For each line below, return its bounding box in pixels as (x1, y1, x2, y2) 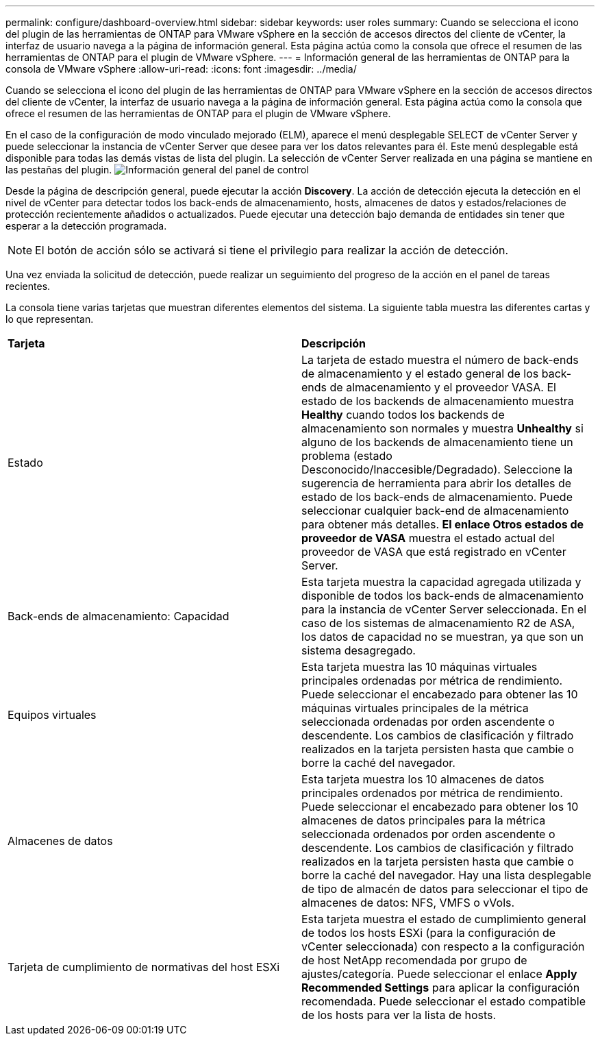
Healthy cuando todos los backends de (301, 408, 505, 421)
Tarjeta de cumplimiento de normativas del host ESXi (8, 960, 280, 974)
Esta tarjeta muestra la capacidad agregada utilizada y (301, 575, 582, 589)
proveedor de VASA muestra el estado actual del (301, 531, 555, 545)
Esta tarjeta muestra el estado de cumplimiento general (301, 912, 586, 926)
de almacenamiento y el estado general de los (301, 367, 539, 380)
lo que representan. (5, 313, 94, 325)
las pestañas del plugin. (5, 164, 112, 175)
